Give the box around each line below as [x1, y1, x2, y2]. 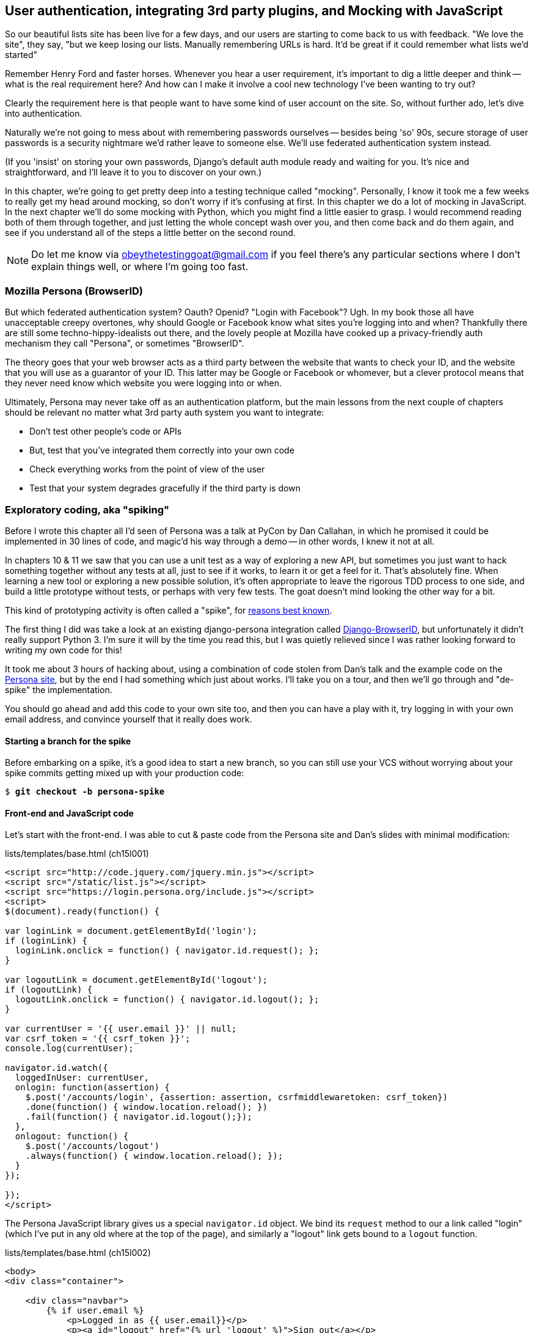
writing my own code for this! [5, 644, 122, 655]
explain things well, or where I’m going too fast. [31, 260, 249, 273]
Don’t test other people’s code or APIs [29, 426, 182, 437]
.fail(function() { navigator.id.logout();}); [25, 1112, 252, 1122]
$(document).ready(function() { [5, 906, 159, 917]
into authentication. [5, 108, 82, 119]
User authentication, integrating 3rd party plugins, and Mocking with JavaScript [5, 3, 503, 18]
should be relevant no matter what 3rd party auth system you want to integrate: [5, 407, 324, 418]
